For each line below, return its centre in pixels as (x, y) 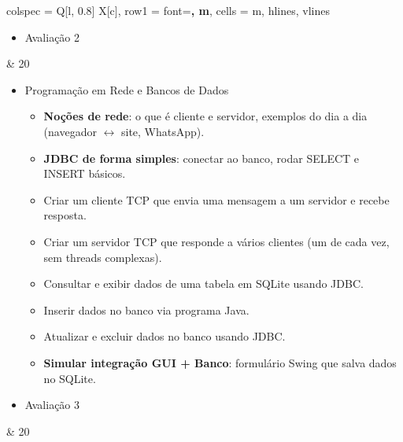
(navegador (70, 131)
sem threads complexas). (103, 257)
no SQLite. (70, 378)
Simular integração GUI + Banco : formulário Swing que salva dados (220, 362)
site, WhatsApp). (163, 131)
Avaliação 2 (52, 37)
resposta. (65, 215)
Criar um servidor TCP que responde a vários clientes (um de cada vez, (216, 241)
